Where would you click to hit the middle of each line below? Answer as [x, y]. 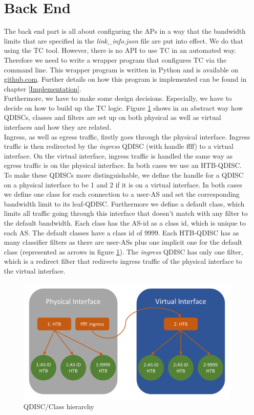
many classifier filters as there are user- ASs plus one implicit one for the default [123, 242]
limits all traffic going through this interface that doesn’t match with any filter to [126, 213]
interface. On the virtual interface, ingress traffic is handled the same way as [118, 155]
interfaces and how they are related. [58, 127]
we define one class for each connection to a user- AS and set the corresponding [122, 194]
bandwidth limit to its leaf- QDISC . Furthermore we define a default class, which [124, 203]
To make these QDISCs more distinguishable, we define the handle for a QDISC [124, 175]
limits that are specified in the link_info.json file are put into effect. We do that [124, 40]
